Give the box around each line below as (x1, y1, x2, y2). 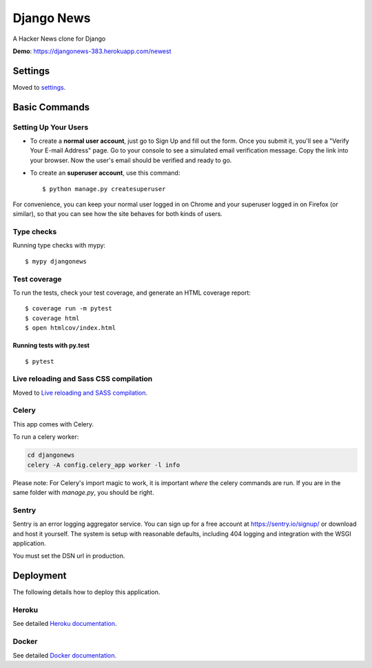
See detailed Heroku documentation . (12, 620, 117, 628)
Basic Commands (12, 101, 90, 113)
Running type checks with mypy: (12, 242, 106, 250)
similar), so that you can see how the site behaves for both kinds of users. (12, 210, 223, 218)
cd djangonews (27, 451, 75, 459)
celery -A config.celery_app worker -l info (27, 461, 180, 469)
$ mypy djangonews (25, 257, 87, 265)
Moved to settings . (12, 83, 66, 91)
